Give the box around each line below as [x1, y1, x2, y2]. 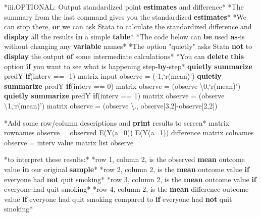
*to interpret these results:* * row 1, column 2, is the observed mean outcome [4, 154, 245, 165]
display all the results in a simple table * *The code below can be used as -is [4, 31, 245, 41]
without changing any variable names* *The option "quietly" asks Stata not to [4, 41, 252, 51]
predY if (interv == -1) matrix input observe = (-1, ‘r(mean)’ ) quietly [4, 71, 222, 81]
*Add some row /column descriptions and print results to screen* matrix [4, 117, 230, 128]
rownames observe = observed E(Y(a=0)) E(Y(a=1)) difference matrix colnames [4, 127, 254, 138]
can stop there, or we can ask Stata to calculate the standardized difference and [4, 21, 252, 32]
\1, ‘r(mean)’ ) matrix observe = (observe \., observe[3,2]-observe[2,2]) [4, 100, 218, 111]
